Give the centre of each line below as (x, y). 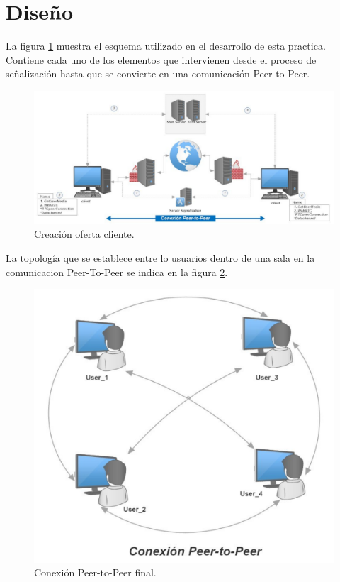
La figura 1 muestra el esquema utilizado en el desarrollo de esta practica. (166, 46)
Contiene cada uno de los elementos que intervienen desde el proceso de (161, 59)
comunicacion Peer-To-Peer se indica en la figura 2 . (117, 271)
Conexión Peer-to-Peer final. (95, 572)
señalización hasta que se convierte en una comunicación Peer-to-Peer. (158, 73)
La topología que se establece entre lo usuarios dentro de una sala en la (160, 258)
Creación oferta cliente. (84, 234)
